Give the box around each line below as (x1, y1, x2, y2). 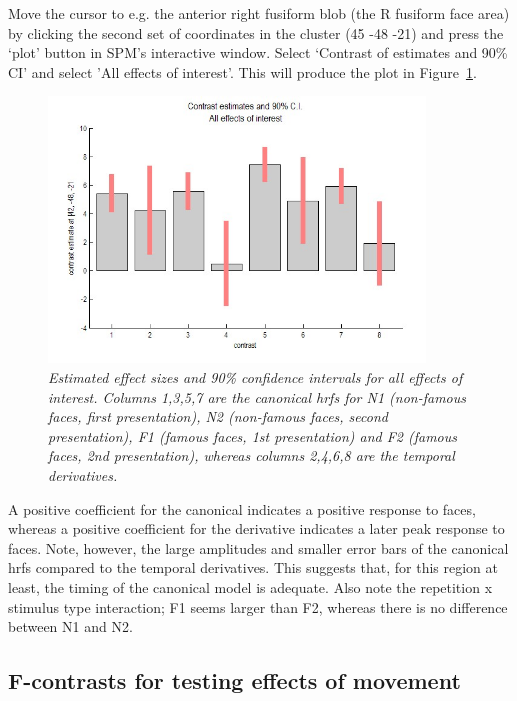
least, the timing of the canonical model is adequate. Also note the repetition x (8, 577, 493, 597)
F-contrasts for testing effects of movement (8, 665, 461, 696)
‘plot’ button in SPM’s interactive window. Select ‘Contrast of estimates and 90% (8, 42, 508, 63)
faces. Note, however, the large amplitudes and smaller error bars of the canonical (8, 537, 509, 558)
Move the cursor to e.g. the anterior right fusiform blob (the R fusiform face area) (8, 3, 510, 23)
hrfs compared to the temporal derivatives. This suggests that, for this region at (8, 557, 498, 578)
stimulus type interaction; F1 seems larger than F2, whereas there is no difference (8, 596, 508, 617)
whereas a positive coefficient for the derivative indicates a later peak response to (8, 518, 505, 539)
